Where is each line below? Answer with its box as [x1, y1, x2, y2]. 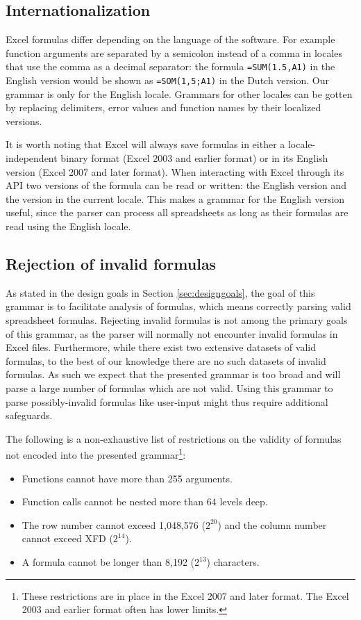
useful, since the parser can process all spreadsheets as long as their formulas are [6, 205, 349, 220]
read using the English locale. [6, 219, 131, 234]
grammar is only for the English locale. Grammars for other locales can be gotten [6, 86, 353, 101]
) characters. [206, 555, 260, 569]
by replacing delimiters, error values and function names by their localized [6, 100, 321, 115]
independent [6, 151, 58, 165]
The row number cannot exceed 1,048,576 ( [22, 517, 205, 532]
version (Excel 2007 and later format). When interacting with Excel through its [6, 164, 344, 179]
